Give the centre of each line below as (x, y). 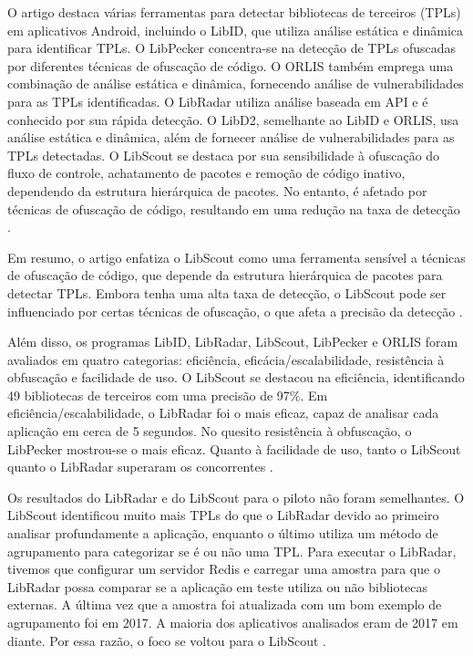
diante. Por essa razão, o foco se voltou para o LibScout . (167, 640)
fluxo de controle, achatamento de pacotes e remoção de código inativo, (206, 173)
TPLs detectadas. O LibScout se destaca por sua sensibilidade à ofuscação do (224, 155)
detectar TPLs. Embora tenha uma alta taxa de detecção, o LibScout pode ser (227, 292)
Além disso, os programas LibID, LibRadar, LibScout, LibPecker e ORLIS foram (233, 342)
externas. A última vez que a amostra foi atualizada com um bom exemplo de (225, 604)
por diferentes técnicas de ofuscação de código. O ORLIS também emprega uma (231, 65)
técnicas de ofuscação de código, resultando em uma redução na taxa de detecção (234, 208)
